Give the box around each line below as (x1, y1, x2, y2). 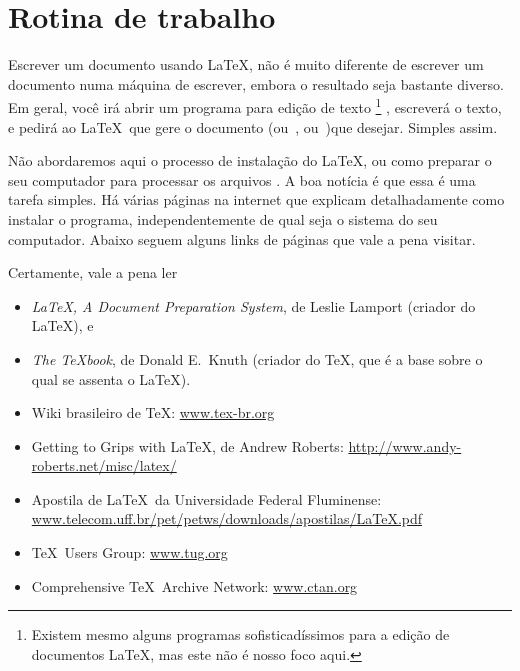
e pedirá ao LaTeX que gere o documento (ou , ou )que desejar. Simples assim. (8, 116, 498, 137)
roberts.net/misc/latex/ (31, 455, 177, 476)
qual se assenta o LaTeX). (31, 368, 191, 389)
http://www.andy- (348, 435, 462, 456)
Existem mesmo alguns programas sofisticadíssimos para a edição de (31, 624, 450, 645)
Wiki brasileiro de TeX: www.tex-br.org (31, 402, 275, 423)
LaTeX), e (31, 315, 94, 336)
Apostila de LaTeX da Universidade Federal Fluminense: (31, 488, 382, 509)
